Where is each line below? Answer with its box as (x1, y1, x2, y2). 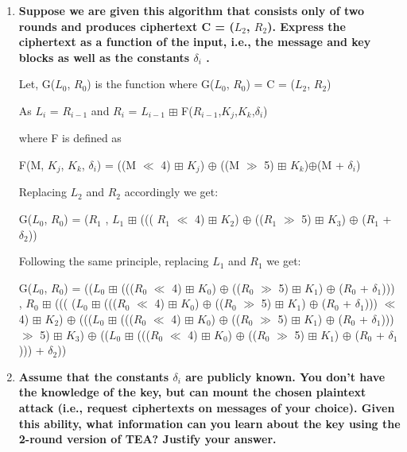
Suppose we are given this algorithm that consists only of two (18, 2, 365, 18)
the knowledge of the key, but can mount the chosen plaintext (18, 384, 366, 400)
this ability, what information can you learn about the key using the (18, 415, 401, 431)
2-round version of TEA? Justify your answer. (18, 431, 277, 447)
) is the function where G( (87, 75, 215, 92)
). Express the (267, 17, 346, 34)
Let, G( (18, 75, 56, 92)
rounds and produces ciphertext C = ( (18, 17, 235, 34)
